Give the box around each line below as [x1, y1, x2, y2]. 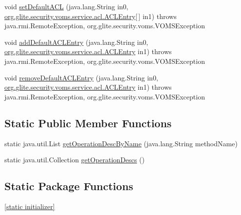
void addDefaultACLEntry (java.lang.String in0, [4, 37, 148, 47]
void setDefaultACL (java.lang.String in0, [4, 1, 129, 11]
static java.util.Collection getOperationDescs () [4, 155, 145, 165]
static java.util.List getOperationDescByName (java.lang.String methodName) [4, 138, 238, 148]
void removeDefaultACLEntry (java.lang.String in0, [4, 72, 158, 82]
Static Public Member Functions [4, 115, 172, 130]
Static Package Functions [4, 178, 133, 194]
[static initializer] [4, 201, 55, 211]
